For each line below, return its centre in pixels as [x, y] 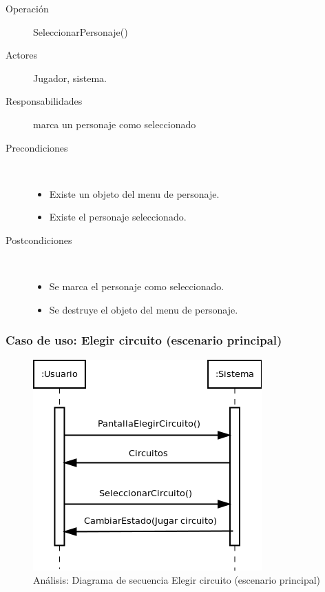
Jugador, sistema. [70, 78]
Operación [27, 8]
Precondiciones [37, 147]
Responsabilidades [44, 101]
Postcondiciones [39, 239]
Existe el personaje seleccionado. [118, 217]
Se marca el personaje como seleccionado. [137, 286]
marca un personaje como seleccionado [115, 124]
